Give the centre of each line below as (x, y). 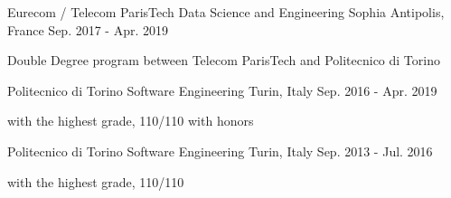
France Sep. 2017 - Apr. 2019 (88, 29)
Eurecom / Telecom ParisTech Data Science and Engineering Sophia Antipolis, (226, 12)
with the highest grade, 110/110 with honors (131, 121)
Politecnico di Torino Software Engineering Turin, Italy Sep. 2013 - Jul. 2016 (220, 151)
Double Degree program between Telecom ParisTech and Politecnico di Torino (224, 60)
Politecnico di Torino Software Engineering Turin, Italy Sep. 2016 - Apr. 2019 (222, 90)
